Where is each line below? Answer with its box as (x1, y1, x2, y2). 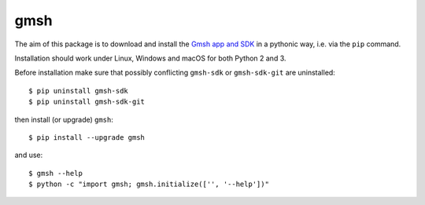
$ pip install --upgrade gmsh (28, 133, 146, 141)
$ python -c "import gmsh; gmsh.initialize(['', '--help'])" (28, 180, 269, 189)
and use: (14, 150, 43, 160)
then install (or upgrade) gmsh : (14, 115, 114, 124)
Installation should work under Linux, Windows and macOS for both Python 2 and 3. (14, 53, 286, 63)
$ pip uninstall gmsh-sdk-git (28, 97, 146, 106)
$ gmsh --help (28, 169, 83, 178)
